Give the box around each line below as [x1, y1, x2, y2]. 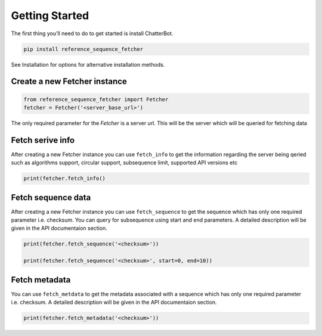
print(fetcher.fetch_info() [23, 175, 106, 182]
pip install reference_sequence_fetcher [23, 45, 143, 52]
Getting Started [11, 9, 89, 22]
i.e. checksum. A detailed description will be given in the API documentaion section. [11, 298, 217, 306]
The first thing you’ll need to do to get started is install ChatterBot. [11, 30, 174, 37]
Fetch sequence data [11, 192, 91, 203]
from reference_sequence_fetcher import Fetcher [23, 96, 169, 102]
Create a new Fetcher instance [11, 76, 128, 86]
